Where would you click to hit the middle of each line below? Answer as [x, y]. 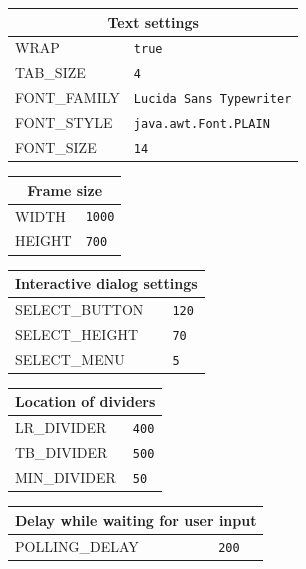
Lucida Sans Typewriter [212, 99]
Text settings [153, 21]
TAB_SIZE [50, 72]
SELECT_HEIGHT [77, 333]
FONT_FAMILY [67, 97]
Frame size [65, 189]
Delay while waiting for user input [136, 519]
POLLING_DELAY [77, 545]
